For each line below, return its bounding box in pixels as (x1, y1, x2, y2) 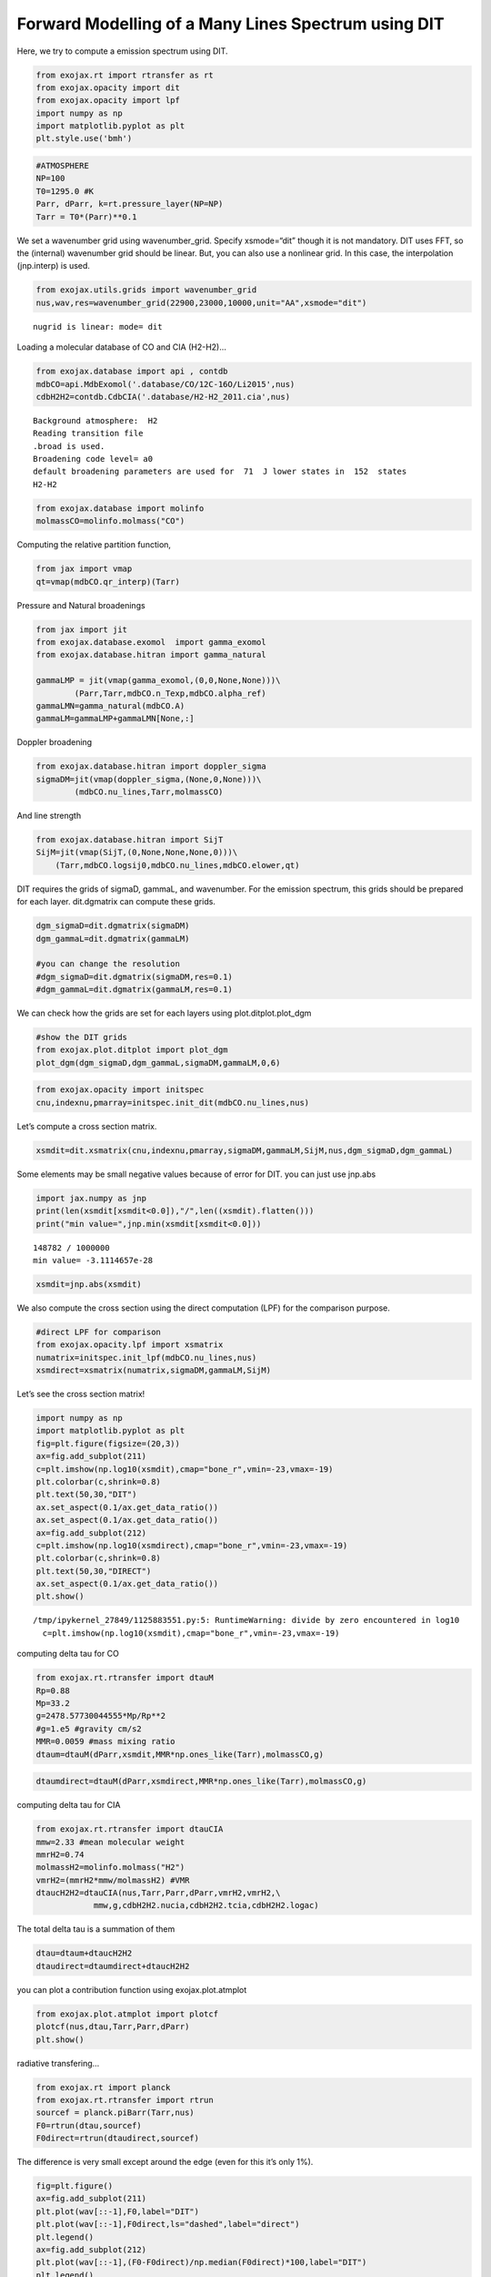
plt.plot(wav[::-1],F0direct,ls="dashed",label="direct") (35, 2219, 300, 2230)
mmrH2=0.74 (35, 1849, 85, 1860)
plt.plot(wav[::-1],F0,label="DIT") (35, 2206, 200, 2217)
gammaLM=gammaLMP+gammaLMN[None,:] (35, 713, 195, 724)
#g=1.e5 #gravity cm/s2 (35, 1723, 143, 1734)
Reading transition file (33, 428, 144, 439)
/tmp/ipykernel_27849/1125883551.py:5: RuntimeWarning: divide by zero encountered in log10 (33, 1615, 460, 1626)
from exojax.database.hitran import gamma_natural (35, 649, 267, 660)
